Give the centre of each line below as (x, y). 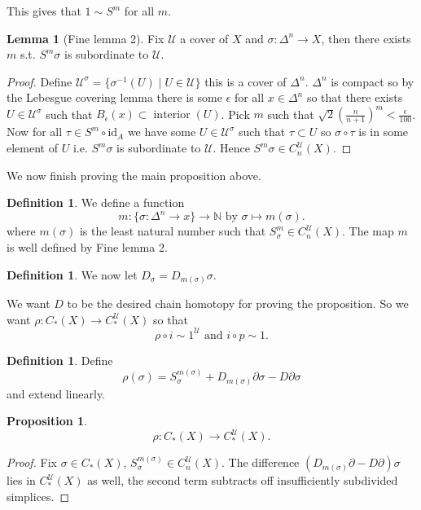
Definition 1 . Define (60, 360)
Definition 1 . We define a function (96, 202)
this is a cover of (246, 81)
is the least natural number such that (173, 231)
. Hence (231, 148)
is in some (384, 132)
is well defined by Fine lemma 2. (87, 246)
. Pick (235, 114)
